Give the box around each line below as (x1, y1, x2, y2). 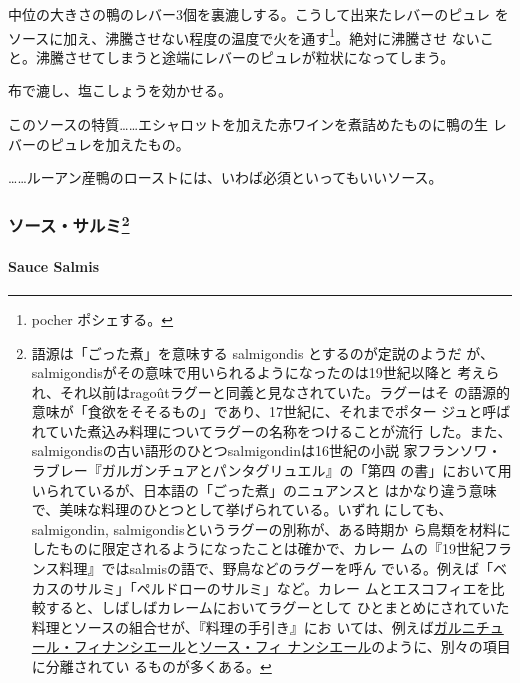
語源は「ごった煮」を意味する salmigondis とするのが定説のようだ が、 (31, 342, 495, 363)
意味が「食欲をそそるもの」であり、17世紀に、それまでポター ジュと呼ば (31, 401, 511, 422)
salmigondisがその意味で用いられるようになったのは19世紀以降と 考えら (31, 362, 500, 383)
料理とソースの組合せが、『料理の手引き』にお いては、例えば (31, 616, 434, 637)
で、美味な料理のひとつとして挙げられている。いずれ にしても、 (31, 499, 453, 520)
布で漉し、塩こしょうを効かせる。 (8, 80, 232, 101)
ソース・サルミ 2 (8, 210, 130, 238)
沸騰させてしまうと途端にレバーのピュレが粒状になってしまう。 (35, 46, 455, 67)
